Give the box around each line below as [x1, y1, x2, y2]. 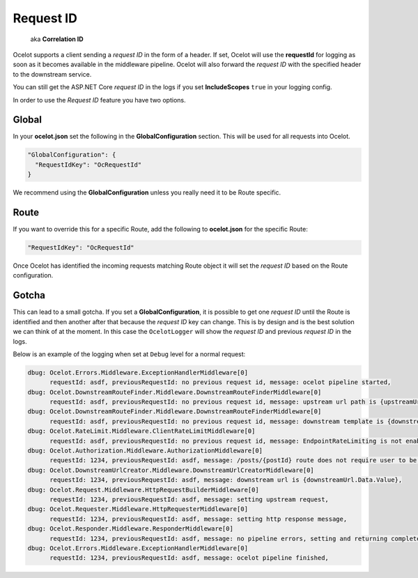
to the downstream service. [13, 70, 92, 78]
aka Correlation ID [30, 35, 84, 43]
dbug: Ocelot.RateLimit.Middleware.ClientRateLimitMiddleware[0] [27, 427, 256, 435]
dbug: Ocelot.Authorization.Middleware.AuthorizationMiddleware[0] [27, 447, 263, 455]
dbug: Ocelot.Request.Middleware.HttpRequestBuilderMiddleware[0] [27, 485, 259, 494]
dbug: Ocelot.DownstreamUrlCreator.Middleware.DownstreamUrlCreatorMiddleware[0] [27, 466, 315, 474]
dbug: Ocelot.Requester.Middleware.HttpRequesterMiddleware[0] [27, 505, 249, 513]
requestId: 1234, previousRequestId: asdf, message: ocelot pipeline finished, [49, 554, 329, 562]
